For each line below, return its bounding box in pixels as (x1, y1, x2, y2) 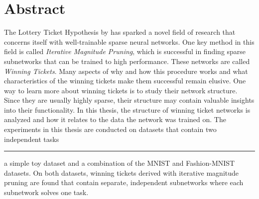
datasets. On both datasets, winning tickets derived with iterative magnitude (4, 167, 239, 178)
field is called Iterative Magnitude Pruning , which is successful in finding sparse (4, 46, 246, 57)
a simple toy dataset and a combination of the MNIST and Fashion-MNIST (4, 158, 235, 168)
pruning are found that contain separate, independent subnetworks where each (4, 177, 244, 188)
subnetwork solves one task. (4, 187, 89, 198)
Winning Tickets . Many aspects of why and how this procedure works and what (4, 66, 248, 76)
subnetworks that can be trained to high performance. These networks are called (4, 56, 250, 66)
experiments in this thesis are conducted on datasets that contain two (4, 124, 217, 134)
